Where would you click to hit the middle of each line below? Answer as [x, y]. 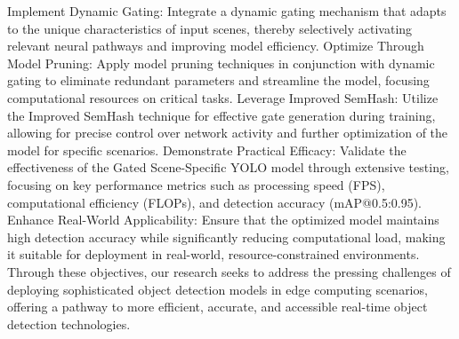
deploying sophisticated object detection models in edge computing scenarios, [217, 289]
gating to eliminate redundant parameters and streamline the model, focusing [218, 80]
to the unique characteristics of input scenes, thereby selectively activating [210, 28]
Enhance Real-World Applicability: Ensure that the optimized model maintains [223, 220]
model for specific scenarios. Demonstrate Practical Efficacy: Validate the [207, 150]
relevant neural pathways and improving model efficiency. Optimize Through [216, 46]
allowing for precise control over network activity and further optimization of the [228, 133]
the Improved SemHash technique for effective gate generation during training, [221, 115]
